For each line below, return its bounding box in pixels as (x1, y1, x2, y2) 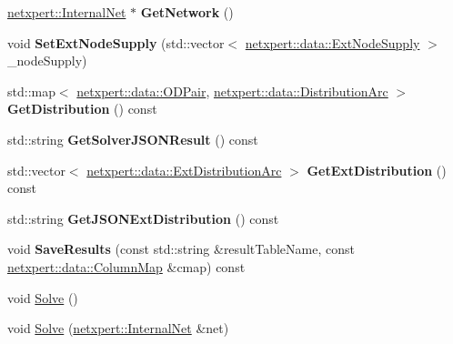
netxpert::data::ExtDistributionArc (86, 160, 282, 179)
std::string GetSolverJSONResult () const (7, 129, 258, 148)
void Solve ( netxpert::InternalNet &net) (7, 319, 229, 338)
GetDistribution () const (7, 99, 157, 118)
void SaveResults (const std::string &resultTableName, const (7, 239, 355, 258)
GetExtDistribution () (307, 160, 447, 179)
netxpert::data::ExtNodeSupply (245, 33, 420, 52)
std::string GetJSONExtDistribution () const (7, 208, 279, 228)
